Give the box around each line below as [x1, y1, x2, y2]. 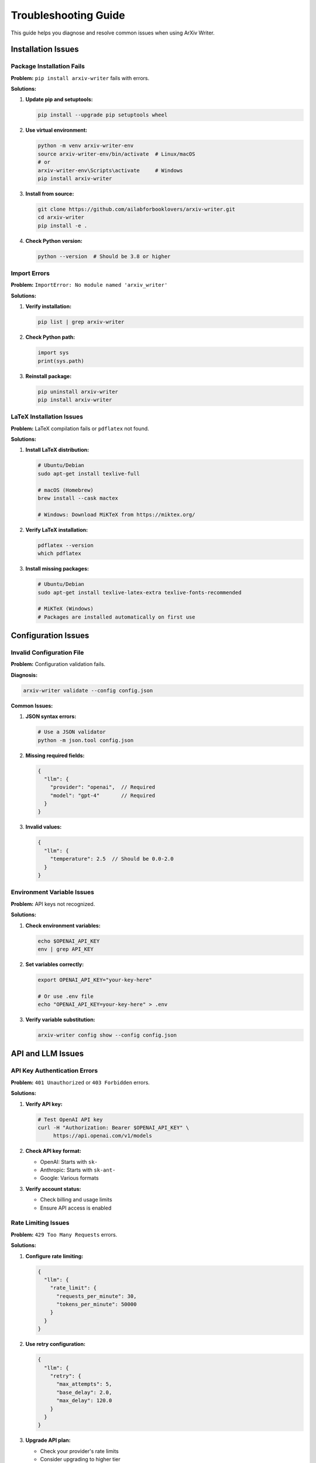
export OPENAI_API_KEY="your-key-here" [37, 976, 152, 983]
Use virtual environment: [25, 126, 88, 134]
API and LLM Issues [11, 1049, 84, 1059]
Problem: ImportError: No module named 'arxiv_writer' [11, 281, 168, 289]
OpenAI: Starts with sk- [40, 1158, 98, 1165]
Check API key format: [25, 1148, 81, 1155]
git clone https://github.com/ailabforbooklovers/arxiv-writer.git [37, 205, 236, 212]
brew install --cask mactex [37, 495, 118, 502]
